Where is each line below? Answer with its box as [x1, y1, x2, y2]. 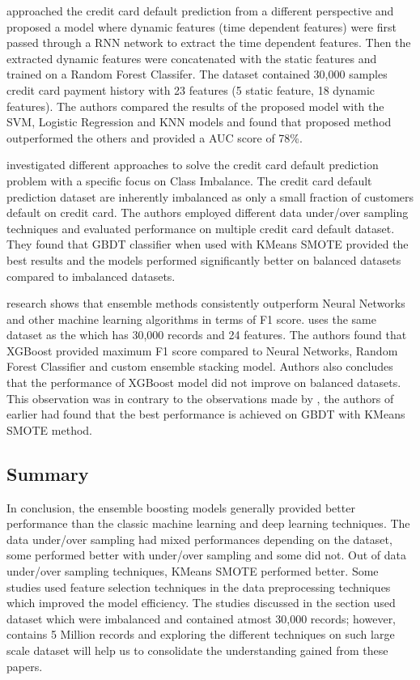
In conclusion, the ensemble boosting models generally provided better [6, 499, 355, 516]
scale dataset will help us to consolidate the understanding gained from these [6, 641, 388, 658]
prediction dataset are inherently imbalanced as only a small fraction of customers [6, 188, 414, 205]
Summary [6, 461, 89, 486]
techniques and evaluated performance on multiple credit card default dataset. [6, 219, 395, 236]
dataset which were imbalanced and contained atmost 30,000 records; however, [6, 610, 397, 627]
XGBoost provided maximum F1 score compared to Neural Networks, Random [6, 342, 398, 359]
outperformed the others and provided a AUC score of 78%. [6, 129, 303, 146]
